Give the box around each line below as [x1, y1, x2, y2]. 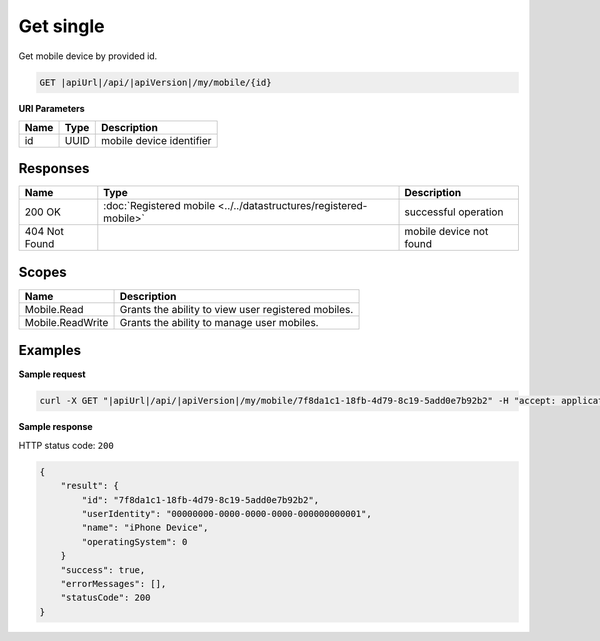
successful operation [404, 205, 504, 219]
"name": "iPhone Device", [81, 522, 209, 534]
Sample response [18, 421, 94, 433]
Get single [18, 15, 105, 37]
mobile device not [404, 225, 489, 239]
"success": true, [60, 564, 146, 575]
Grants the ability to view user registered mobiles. [119, 302, 354, 316]
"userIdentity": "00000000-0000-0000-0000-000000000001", [81, 508, 372, 519]
